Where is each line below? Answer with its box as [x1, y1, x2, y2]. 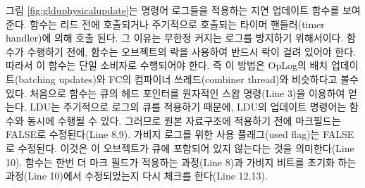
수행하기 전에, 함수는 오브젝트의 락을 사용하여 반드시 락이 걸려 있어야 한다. [27, 44, 356, 58]
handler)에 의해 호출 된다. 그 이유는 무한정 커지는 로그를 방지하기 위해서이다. [6, 30, 344, 45]
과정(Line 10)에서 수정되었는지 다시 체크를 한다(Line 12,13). [6, 168, 268, 183]
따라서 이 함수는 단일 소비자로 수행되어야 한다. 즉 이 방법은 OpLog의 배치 [6, 58, 328, 73]
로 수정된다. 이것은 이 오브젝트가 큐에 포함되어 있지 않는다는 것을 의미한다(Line [6, 140, 354, 155]
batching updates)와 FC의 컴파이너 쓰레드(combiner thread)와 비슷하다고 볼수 [18, 71, 359, 86]
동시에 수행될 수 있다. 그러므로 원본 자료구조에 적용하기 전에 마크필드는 [27, 113, 341, 127]
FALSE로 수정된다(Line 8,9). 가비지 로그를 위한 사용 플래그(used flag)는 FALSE [6, 127, 354, 142]
